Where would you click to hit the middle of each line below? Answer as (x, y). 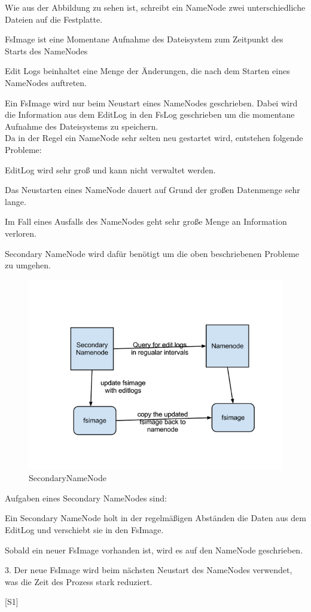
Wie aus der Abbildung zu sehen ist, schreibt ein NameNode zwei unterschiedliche (155, 7)
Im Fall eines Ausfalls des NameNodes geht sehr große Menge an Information (146, 221)
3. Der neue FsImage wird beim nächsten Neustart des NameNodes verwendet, (149, 570)
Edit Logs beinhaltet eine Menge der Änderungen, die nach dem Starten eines (147, 71)
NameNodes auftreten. (46, 82)
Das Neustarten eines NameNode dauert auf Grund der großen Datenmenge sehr (153, 190)
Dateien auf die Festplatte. (54, 19)
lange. (16, 201)
